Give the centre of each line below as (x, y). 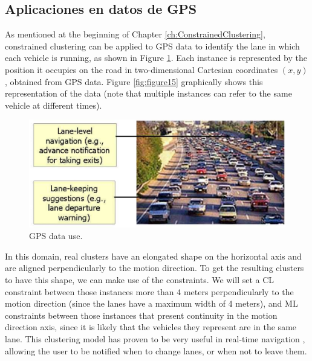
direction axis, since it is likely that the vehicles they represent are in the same (151, 327)
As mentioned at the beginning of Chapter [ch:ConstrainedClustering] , (135, 34)
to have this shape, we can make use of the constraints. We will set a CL (140, 280)
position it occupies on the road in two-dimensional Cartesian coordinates (141, 69)
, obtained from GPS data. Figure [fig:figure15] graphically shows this (134, 81)
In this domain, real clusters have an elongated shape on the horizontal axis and (153, 256)
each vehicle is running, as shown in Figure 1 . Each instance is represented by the (156, 58)
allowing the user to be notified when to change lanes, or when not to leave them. (156, 350)
